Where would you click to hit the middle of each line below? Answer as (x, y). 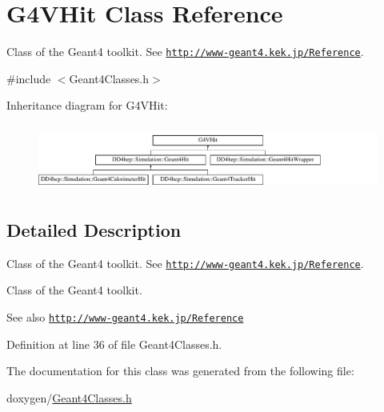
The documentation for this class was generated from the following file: (180, 371)
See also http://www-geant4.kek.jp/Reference (125, 317)
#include (29, 78)
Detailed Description (94, 229)
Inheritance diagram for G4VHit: (87, 105)
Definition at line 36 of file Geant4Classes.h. (114, 344)
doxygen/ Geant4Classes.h (69, 397)
